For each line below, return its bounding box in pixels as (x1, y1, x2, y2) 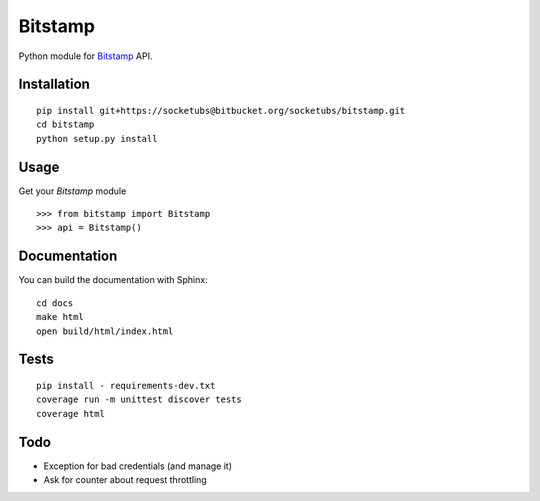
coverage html (36, 408, 105, 419)
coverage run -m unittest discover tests (36, 394, 242, 405)
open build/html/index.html (36, 325, 174, 337)
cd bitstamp (36, 119, 95, 130)
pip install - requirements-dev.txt (36, 380, 216, 391)
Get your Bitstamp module (18, 185, 127, 197)
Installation (18, 76, 90, 93)
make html (36, 311, 84, 323)
